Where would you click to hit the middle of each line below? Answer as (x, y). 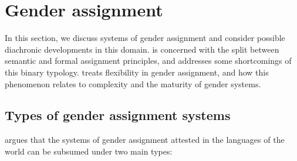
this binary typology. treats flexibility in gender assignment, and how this (137, 72)
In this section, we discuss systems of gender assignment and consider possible (145, 38)
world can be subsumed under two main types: (89, 151)
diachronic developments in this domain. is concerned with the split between (142, 49)
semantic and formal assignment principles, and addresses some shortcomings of (148, 61)
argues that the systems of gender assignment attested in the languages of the (145, 140)
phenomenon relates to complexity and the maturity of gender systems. (133, 83)
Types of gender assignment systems (118, 115)
